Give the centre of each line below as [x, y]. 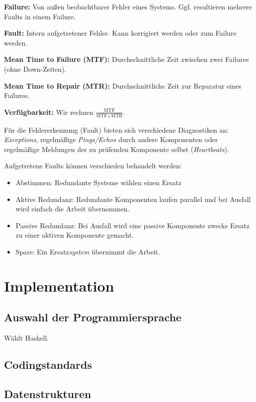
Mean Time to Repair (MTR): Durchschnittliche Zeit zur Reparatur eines [123, 85]
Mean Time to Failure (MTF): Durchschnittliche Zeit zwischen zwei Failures [127, 59]
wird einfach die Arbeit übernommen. [72, 209]
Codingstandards [48, 365]
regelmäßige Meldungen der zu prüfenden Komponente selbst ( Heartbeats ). [117, 149]
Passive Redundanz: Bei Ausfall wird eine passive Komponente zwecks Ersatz [132, 225]
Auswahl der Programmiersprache [93, 317]
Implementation [59, 285]
